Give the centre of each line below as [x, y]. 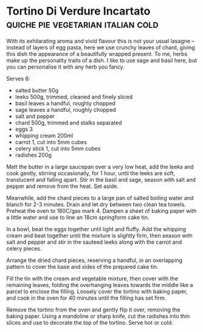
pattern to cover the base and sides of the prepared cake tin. [83, 266]
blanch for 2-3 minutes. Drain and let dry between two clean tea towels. [96, 204]
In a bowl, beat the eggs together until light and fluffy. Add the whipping [96, 229]
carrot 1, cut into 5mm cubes [51, 142]
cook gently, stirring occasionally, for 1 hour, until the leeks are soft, [91, 173]
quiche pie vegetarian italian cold [82, 24]
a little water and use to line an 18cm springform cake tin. [78, 217]
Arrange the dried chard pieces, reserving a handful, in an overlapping [95, 260]
